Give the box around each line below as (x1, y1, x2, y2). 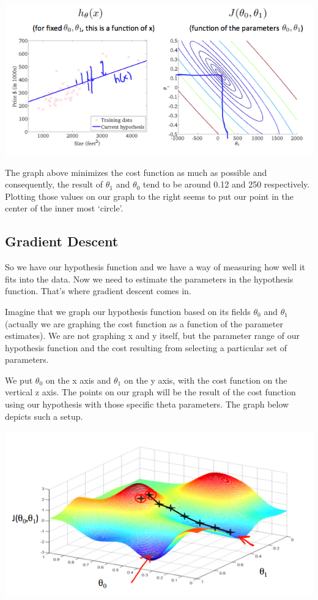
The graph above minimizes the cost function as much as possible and (5, 165, 267, 178)
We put (5, 373, 33, 386)
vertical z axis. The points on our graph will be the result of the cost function (5, 385, 296, 398)
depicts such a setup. (5, 409, 83, 422)
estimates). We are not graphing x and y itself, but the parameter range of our (5, 329, 300, 342)
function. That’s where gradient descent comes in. (5, 284, 191, 297)
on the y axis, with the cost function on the (124, 373, 287, 386)
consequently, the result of (5, 178, 103, 191)
